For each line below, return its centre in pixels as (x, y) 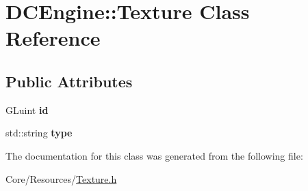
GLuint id (27, 109)
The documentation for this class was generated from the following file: (154, 155)
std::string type (39, 133)
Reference (53, 38)
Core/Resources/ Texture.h (61, 178)
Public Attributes (69, 81)
